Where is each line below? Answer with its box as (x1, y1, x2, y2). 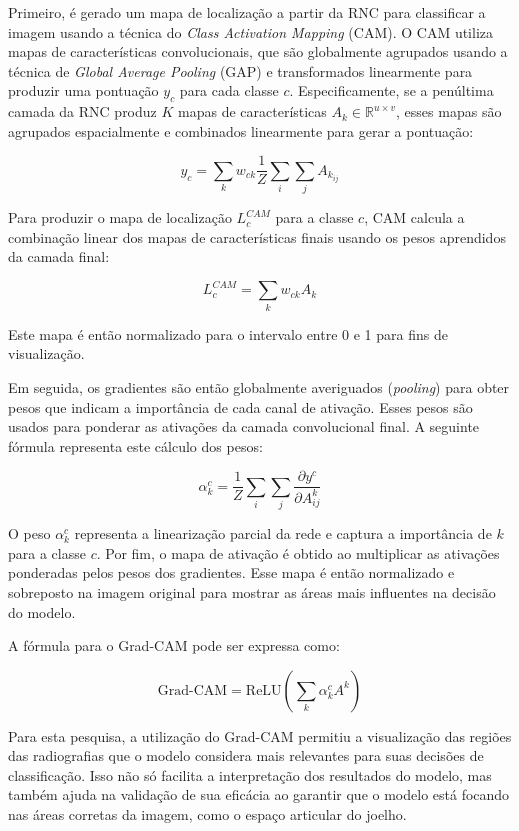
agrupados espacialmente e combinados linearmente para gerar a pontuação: (8, 120, 474, 141)
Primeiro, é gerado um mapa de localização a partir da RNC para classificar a (8, 2, 486, 22)
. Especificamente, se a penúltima (289, 80, 494, 101)
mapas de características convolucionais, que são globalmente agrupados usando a (8, 41, 508, 62)
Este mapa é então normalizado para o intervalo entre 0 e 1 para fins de (8, 323, 448, 344)
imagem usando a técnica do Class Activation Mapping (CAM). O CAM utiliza (8, 21, 494, 42)
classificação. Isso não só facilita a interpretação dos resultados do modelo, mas (8, 764, 492, 785)
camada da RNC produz (8, 101, 157, 122)
